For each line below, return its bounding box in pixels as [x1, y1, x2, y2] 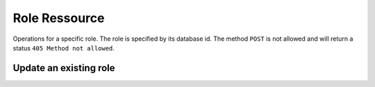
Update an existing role [12, 62, 115, 74]
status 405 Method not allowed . [12, 43, 115, 52]
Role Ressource [12, 10, 105, 26]
